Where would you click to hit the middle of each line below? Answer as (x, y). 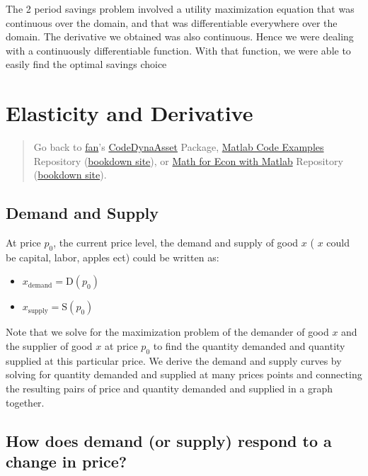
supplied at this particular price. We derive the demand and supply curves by (174, 360)
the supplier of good (49, 346)
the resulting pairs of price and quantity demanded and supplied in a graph (169, 389)
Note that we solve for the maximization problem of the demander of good (167, 332)
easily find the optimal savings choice (86, 64)
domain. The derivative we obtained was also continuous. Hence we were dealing (180, 36)
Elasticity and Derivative (130, 113)
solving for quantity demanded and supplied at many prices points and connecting (184, 374)
